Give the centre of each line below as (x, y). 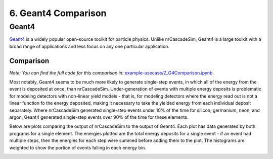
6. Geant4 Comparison (58, 13)
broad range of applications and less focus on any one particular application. (89, 46)
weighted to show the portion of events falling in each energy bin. (78, 147)
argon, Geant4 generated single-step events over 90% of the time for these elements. (99, 117)
